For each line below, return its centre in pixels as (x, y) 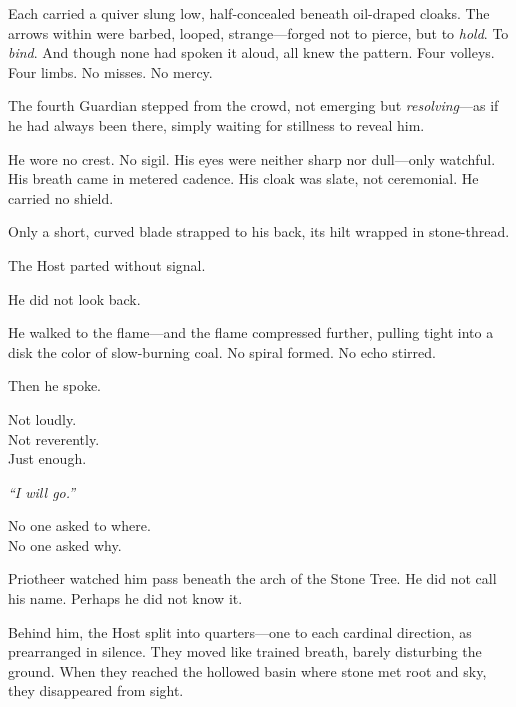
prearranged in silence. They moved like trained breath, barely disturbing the (245, 651)
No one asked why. (65, 544)
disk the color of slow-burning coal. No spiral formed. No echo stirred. (222, 351)
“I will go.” (42, 491)
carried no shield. (61, 197)
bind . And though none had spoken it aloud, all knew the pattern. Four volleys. (251, 52)
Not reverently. (54, 438)
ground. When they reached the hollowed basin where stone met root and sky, (247, 670)
